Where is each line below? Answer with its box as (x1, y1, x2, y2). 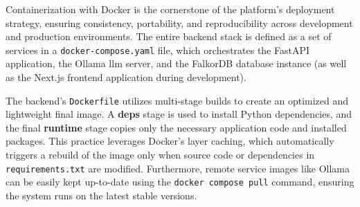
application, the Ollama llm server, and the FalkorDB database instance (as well (6, 56, 347, 71)
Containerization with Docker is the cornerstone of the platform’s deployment (6, 2, 335, 16)
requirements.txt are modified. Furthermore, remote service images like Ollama (6, 161, 350, 175)
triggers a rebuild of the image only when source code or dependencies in (6, 147, 315, 162)
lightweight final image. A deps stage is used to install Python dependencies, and (6, 107, 352, 121)
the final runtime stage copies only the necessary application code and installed (6, 120, 347, 134)
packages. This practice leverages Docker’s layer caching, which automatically (6, 134, 334, 148)
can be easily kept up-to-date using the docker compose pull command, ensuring (6, 174, 354, 189)
